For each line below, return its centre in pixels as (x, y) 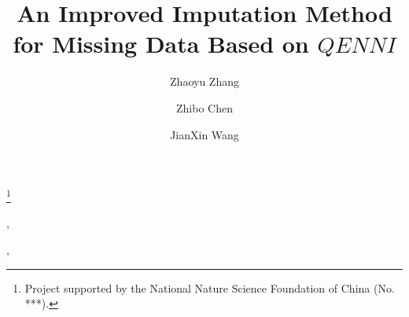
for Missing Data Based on (161, 44)
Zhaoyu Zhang (204, 81)
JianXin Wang (204, 134)
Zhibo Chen (204, 107)
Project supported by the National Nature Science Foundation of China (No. (210, 288)
